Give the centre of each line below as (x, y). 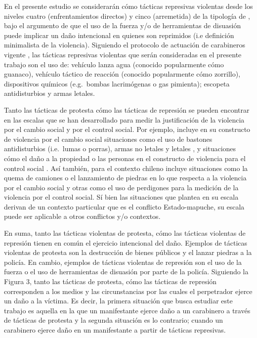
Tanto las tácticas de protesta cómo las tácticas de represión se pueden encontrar (127, 109)
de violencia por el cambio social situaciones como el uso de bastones (108, 139)
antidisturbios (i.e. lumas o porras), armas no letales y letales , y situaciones (120, 148)
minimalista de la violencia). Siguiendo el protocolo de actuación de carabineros (125, 45)
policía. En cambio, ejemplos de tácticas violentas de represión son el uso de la (123, 262)
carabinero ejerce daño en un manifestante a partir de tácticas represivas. (115, 330)
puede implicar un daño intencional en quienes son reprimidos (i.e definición (119, 35)
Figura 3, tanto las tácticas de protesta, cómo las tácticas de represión (110, 281)
